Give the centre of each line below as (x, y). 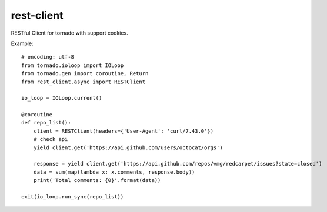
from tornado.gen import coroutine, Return (85, 74)
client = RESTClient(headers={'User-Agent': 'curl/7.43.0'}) (124, 131)
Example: (22, 43)
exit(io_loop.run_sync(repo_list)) (73, 196)
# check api (51, 139)
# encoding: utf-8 (48, 57)
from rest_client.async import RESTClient (84, 82)
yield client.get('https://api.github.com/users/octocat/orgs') (128, 147)
